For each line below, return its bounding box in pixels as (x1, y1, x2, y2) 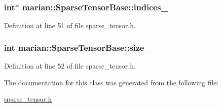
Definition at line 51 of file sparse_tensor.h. (4, 20, 136, 31)
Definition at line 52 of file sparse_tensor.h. (4, 61, 136, 71)
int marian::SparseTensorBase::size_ (4, 41, 151, 53)
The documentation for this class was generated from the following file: (4, 77, 219, 87)
